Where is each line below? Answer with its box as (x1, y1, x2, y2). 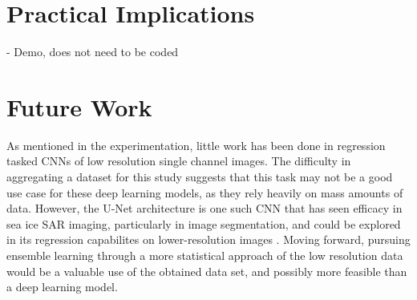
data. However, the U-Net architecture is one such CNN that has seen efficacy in (6, 200, 403, 217)
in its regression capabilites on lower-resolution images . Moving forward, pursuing (6, 231, 411, 248)
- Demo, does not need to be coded (6, 43, 179, 60)
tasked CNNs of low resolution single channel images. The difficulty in (6, 152, 351, 169)
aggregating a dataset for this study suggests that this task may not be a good (6, 168, 393, 185)
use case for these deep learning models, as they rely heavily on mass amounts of (6, 184, 403, 201)
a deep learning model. (6, 278, 118, 295)
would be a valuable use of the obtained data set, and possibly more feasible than (6, 262, 407, 279)
